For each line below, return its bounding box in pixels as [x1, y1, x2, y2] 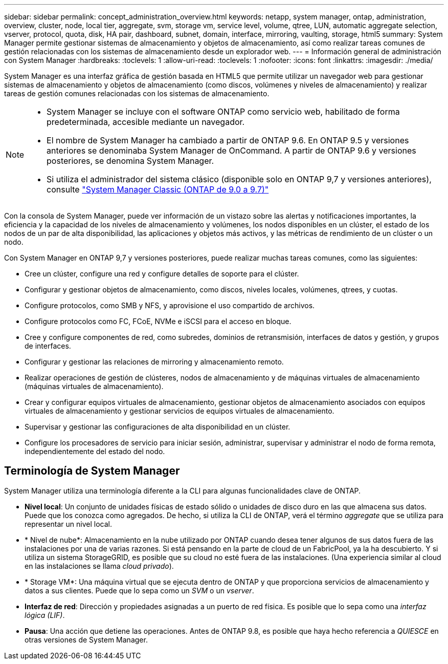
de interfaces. [25, 341, 71, 350]
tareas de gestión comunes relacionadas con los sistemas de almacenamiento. [4, 89, 270, 98]
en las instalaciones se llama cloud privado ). [25, 561, 174, 570]
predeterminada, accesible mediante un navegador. [47, 117, 245, 127]
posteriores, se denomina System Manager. [47, 156, 214, 166]
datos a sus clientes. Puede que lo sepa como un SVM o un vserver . [25, 586, 254, 595]
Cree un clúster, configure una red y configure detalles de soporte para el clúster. [25, 269, 299, 278]
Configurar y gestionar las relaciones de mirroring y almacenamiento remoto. [25, 357, 284, 366]
